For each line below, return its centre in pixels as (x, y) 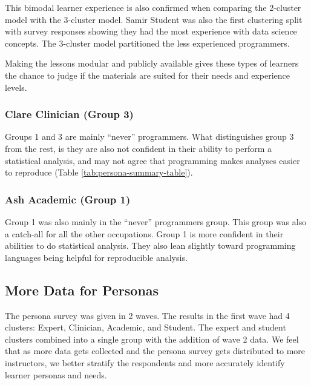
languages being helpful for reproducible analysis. (96, 257)
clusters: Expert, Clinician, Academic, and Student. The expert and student (146, 327)
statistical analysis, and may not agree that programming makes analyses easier (152, 160)
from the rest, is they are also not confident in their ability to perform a (139, 148)
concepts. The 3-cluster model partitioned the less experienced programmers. (147, 43)
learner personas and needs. (56, 374)
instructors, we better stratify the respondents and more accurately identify (145, 362)
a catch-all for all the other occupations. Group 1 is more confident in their (144, 233)
